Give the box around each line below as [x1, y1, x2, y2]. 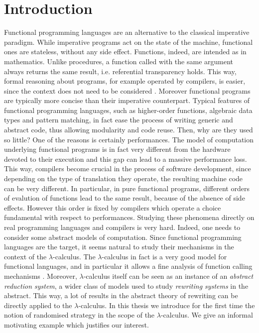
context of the [4, 251, 47, 261]
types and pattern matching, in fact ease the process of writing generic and [4, 114, 233, 125]
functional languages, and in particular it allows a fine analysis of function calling [4, 261, 253, 271]
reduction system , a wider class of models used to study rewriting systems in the [4, 280, 249, 291]
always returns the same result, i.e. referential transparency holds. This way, [4, 66, 237, 76]
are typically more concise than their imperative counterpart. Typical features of [4, 95, 250, 106]
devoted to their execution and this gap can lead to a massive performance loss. [4, 153, 247, 164]
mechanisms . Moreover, [4, 270, 77, 281]
